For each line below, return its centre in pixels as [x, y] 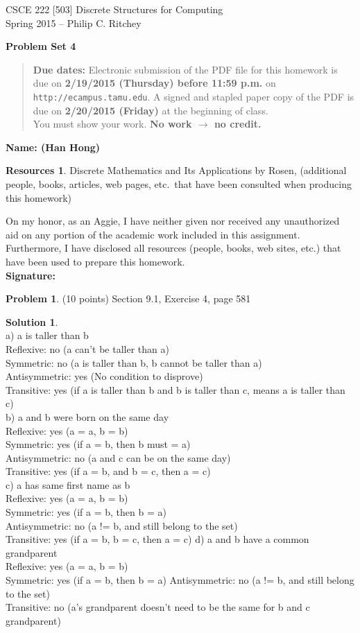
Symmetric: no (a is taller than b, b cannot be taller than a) [134, 362]
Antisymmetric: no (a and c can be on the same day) [118, 457]
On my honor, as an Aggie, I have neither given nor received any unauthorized [173, 221]
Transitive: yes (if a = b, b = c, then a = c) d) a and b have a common [157, 539]
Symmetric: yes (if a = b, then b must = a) [98, 444]
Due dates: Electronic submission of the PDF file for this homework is [185, 69]
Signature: [31, 275]
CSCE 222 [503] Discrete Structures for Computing [114, 9]
